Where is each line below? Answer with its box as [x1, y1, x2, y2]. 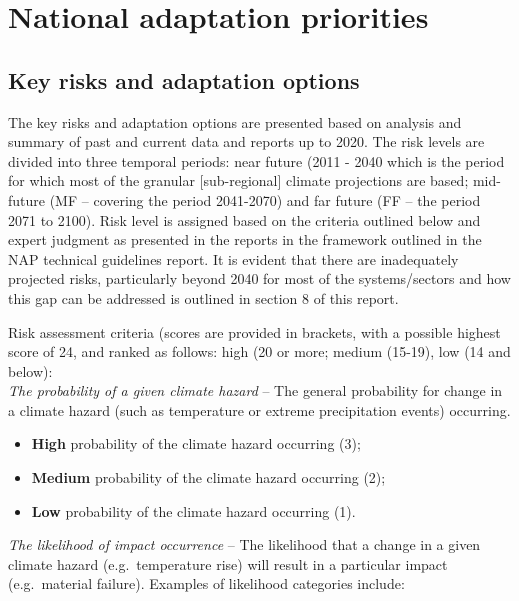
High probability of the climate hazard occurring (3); [31, 433, 361, 454]
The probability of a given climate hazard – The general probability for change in [8, 380, 503, 401]
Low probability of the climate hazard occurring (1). [31, 500, 356, 521]
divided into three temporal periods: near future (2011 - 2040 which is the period [8, 150, 505, 171]
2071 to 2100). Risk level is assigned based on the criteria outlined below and [8, 209, 481, 230]
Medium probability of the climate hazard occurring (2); [31, 467, 386, 488]
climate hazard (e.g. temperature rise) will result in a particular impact [8, 553, 448, 574]
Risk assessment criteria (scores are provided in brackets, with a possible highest [8, 321, 501, 342]
